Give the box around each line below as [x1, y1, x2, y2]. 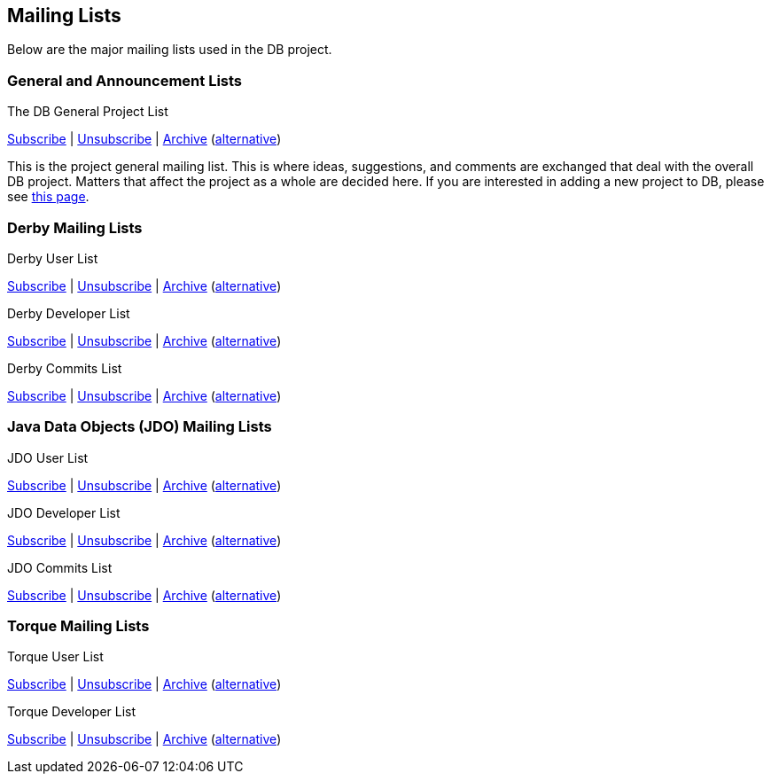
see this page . [7, 189, 90, 205]
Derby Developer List [7, 305, 130, 321]
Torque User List [7, 649, 104, 665]
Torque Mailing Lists [7, 617, 150, 636]
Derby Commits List [7, 360, 122, 376]
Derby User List [7, 250, 98, 266]
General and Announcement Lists [7, 71, 243, 90]
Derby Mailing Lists [7, 218, 143, 237]
